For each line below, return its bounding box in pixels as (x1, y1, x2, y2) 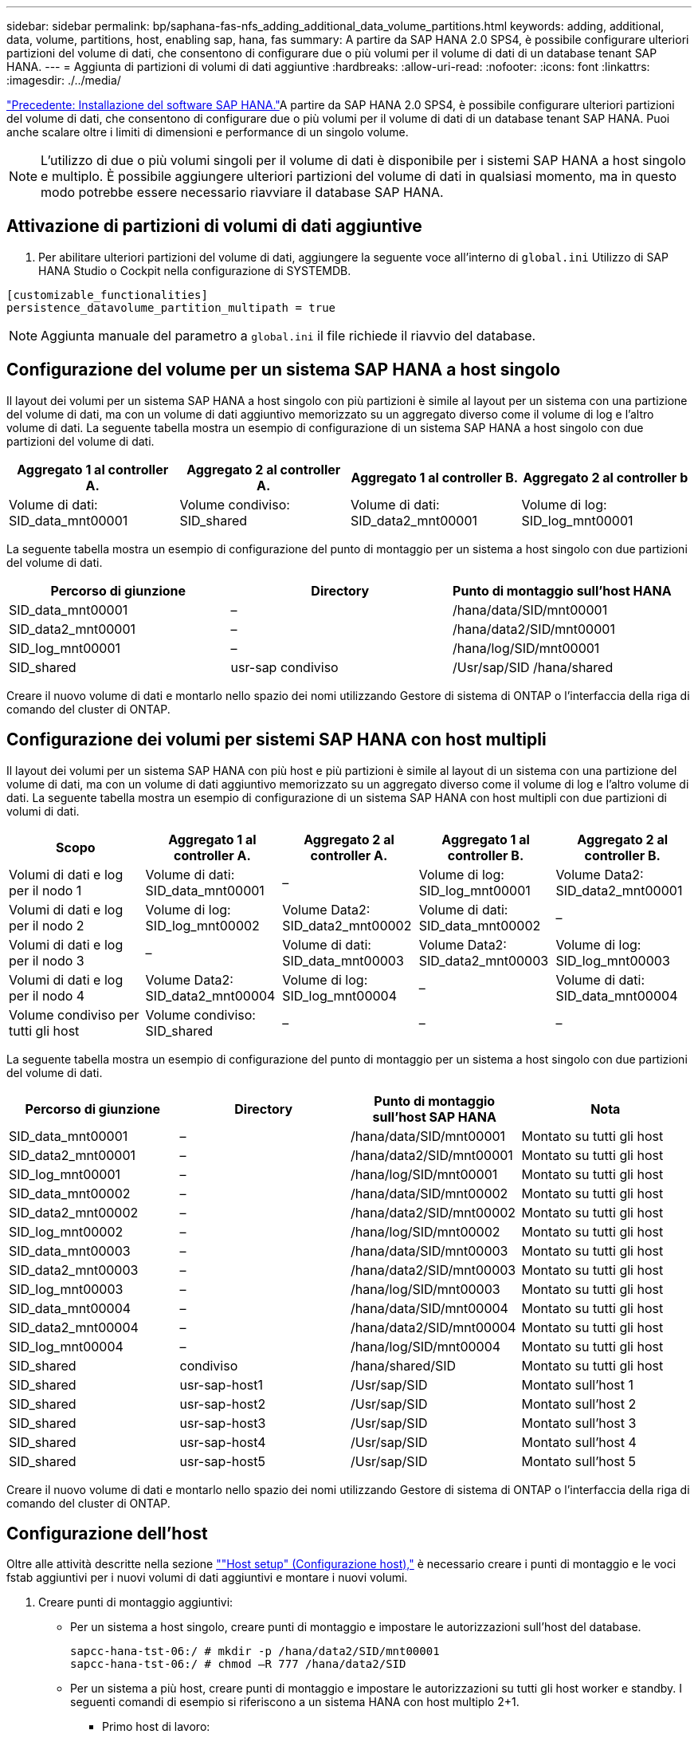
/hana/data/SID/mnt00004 (351, 1300, 508, 1316)
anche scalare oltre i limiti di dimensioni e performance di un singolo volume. (6, 125, 409, 139)
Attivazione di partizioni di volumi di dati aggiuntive (6, 216, 422, 237)
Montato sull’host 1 (521, 1376, 634, 1393)
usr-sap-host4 (179, 1433, 266, 1450)
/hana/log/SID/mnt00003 (351, 1280, 500, 1297)
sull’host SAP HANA (372, 1108, 496, 1125)
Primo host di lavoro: (102, 1720, 210, 1734)
